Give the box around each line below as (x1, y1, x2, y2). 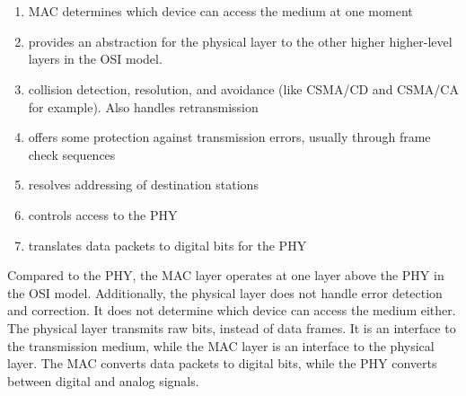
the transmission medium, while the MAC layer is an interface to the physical (7, 336, 435, 355)
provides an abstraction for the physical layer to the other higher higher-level (28, 31, 453, 50)
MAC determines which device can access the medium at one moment (28, 2, 413, 21)
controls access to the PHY (28, 205, 178, 224)
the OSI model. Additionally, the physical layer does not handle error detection (7, 283, 443, 302)
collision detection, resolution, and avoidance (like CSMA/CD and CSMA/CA (28, 79, 459, 98)
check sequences (28, 145, 116, 163)
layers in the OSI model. (28, 49, 163, 68)
